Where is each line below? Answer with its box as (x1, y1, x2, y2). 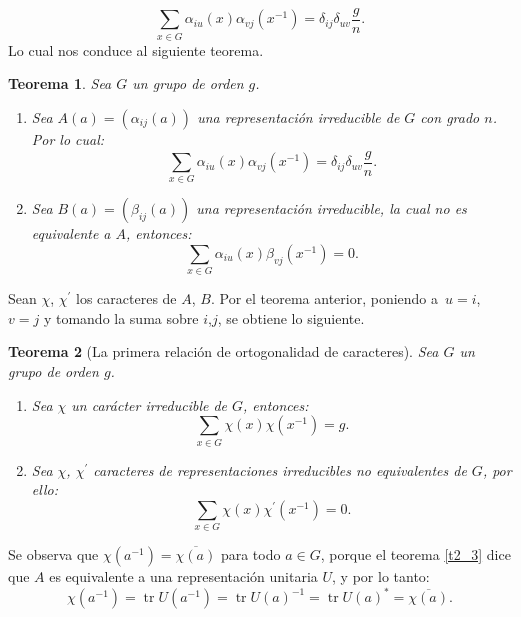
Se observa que (8, 544, 99, 565)
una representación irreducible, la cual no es (196, 198, 467, 219)
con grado (420, 106, 480, 127)
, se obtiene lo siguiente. (217, 307, 365, 328)
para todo (220, 544, 281, 565)
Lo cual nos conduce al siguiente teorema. (8, 39, 264, 60)
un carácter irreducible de (71, 394, 228, 415)
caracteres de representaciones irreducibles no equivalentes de (93, 459, 467, 480)
